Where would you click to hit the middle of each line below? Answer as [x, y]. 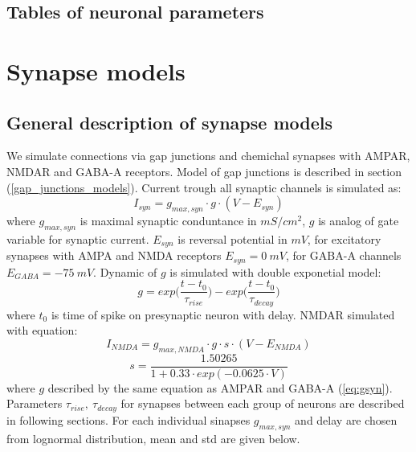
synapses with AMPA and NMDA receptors [114, 255]
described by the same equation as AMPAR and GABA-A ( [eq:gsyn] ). [220, 387]
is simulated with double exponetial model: [275, 271]
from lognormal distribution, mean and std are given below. [153, 438]
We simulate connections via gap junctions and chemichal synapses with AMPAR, [208, 156]
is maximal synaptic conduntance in [168, 220]
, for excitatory [344, 238]
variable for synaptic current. [78, 238]
